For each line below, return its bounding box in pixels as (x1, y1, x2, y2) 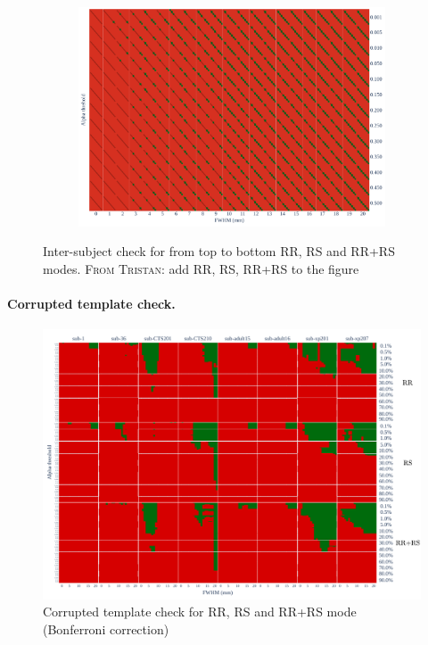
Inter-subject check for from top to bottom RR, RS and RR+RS (43, 242, 395, 260)
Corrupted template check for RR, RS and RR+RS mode (43, 602, 357, 621)
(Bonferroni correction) (43, 620, 169, 638)
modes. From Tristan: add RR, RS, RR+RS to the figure (43, 259, 359, 277)
